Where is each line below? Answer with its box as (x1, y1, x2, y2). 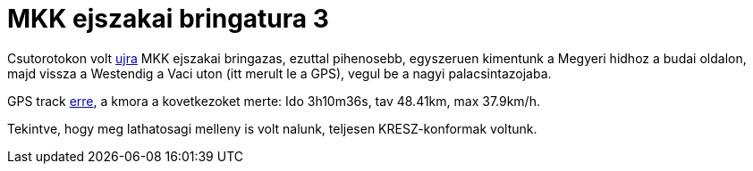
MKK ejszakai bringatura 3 (7, 4, 329, 34)
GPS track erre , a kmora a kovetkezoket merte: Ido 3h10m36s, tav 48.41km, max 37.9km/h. (7, 93, 540, 109)
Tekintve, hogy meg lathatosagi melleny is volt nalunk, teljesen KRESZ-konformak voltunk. (7, 120, 537, 136)
